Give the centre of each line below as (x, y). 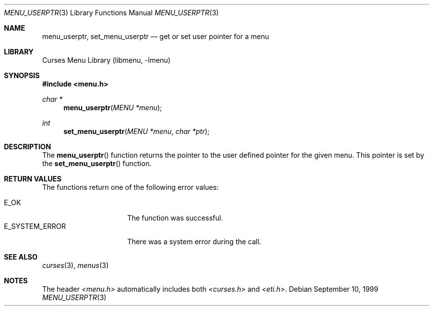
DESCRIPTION (28, 147)
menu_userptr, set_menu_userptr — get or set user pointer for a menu (156, 36)
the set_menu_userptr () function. (97, 163)
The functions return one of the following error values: (130, 187)
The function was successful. (175, 218)
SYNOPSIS (22, 75)
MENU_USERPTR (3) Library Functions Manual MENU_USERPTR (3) (111, 13)
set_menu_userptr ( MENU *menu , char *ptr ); (136, 131)
